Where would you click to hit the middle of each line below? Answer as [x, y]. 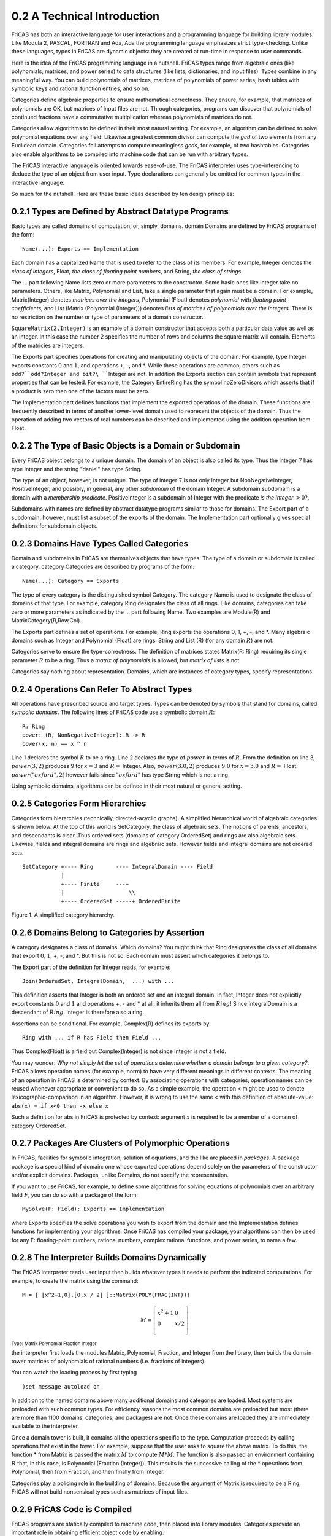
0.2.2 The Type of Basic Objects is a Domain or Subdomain [126, 446]
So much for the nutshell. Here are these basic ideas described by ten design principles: [123, 194]
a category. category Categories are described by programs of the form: [103, 567]
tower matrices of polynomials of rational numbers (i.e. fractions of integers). [108, 1361]
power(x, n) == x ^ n [55, 744]
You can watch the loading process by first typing [74, 1373]
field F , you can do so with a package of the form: [74, 1195]
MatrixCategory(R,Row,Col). [47, 621]
